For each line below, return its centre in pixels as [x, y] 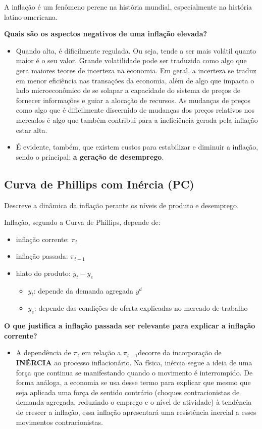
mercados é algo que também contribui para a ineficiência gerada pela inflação [137, 120]
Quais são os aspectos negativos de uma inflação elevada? [106, 34]
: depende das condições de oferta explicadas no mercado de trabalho [141, 308]
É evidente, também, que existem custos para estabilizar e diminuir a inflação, [137, 147]
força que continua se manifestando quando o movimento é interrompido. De [134, 372]
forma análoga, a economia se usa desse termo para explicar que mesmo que [133, 382]
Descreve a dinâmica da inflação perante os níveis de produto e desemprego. [121, 205]
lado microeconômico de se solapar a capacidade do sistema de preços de [128, 90]
